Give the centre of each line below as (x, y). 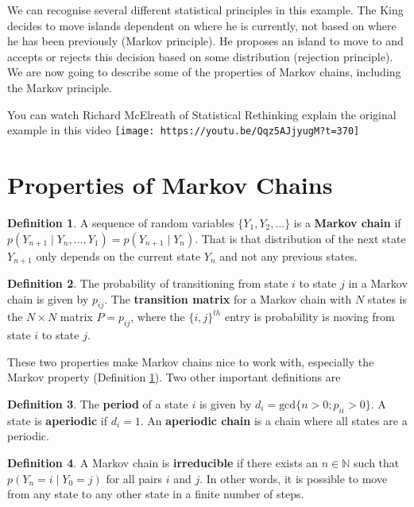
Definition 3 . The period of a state (98, 403)
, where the (158, 317)
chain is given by (48, 298)
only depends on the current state (118, 255)
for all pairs (134, 478)
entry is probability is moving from (310, 317)
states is (387, 298)
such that (377, 462)
